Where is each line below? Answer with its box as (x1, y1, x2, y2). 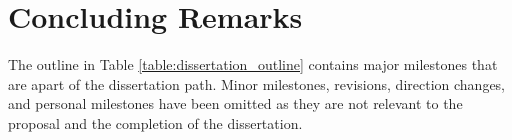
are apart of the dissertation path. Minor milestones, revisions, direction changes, (8, 73, 506, 94)
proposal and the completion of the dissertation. (8, 112, 303, 133)
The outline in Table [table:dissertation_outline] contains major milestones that (8, 54, 498, 75)
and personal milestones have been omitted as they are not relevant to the (8, 93, 463, 114)
